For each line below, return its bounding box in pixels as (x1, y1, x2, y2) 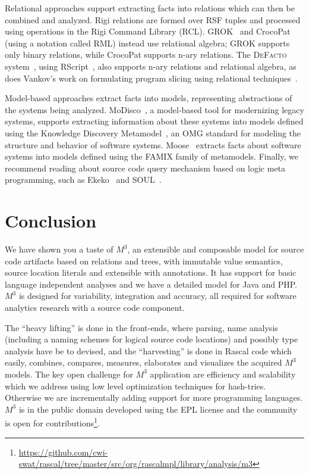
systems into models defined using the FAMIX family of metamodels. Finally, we (5, 150, 298, 163)
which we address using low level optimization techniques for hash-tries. (5, 379, 266, 392)
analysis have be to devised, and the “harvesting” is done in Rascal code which (5, 344, 292, 357)
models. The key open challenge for (5, 367, 133, 380)
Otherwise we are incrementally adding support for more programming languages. (5, 391, 303, 404)
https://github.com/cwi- (18, 445, 108, 458)
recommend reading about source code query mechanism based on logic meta (5, 161, 286, 174)
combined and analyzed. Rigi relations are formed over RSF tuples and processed (5, 13, 301, 26)
